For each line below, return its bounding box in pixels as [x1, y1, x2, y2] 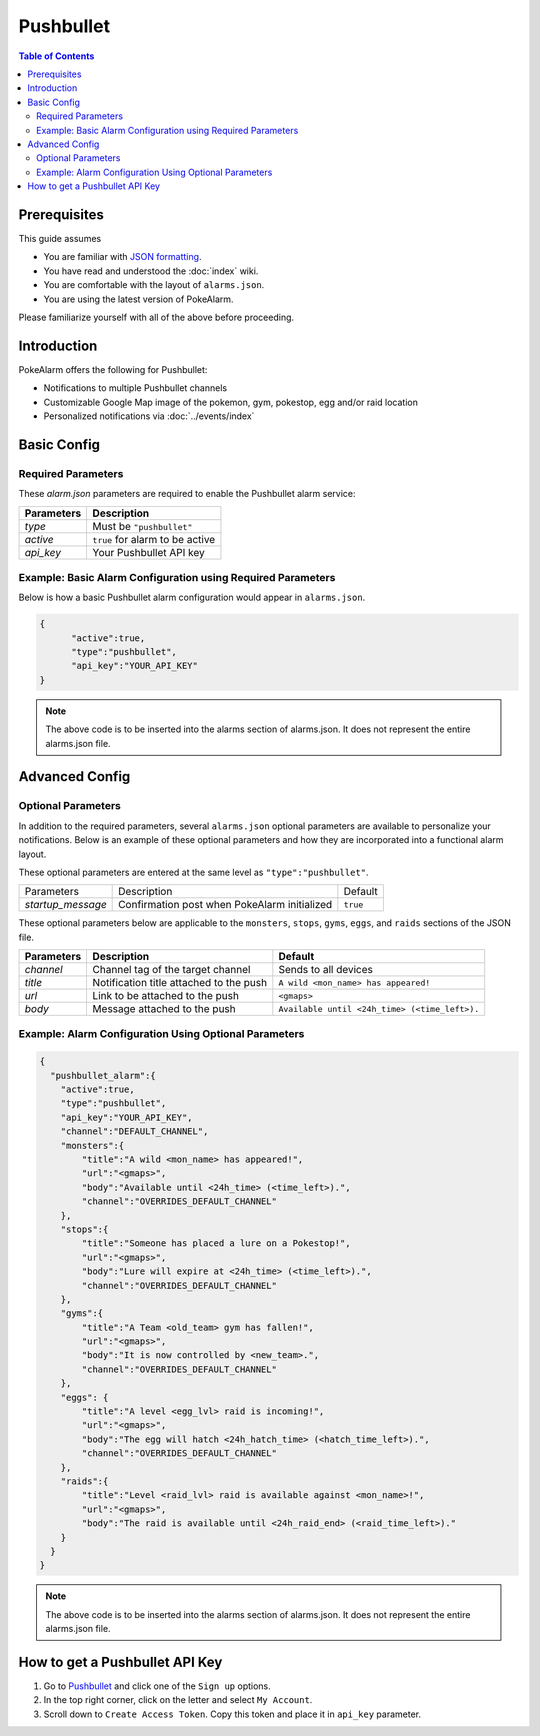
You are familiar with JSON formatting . [43, 251, 202, 263]
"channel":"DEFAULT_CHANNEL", [60, 1126, 209, 1137]
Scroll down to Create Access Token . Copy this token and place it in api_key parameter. [43, 1708, 422, 1720]
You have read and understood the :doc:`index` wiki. [43, 265, 259, 277]
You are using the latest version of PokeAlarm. [43, 293, 234, 305]
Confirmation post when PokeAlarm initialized [118, 898, 333, 912]
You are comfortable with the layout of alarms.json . [43, 279, 265, 291]
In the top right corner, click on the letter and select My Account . [43, 1694, 313, 1706]
